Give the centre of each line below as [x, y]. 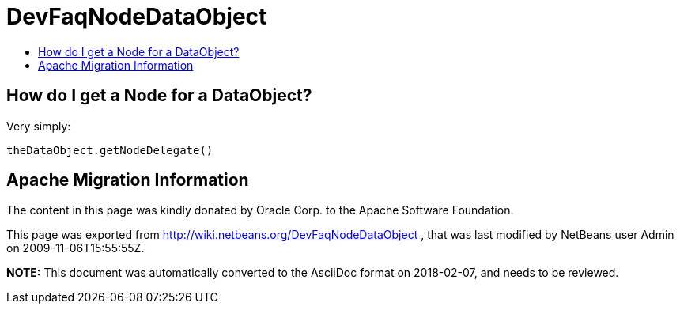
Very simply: [39, 126]
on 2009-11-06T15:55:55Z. [76, 248]
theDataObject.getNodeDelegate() [110, 150]
